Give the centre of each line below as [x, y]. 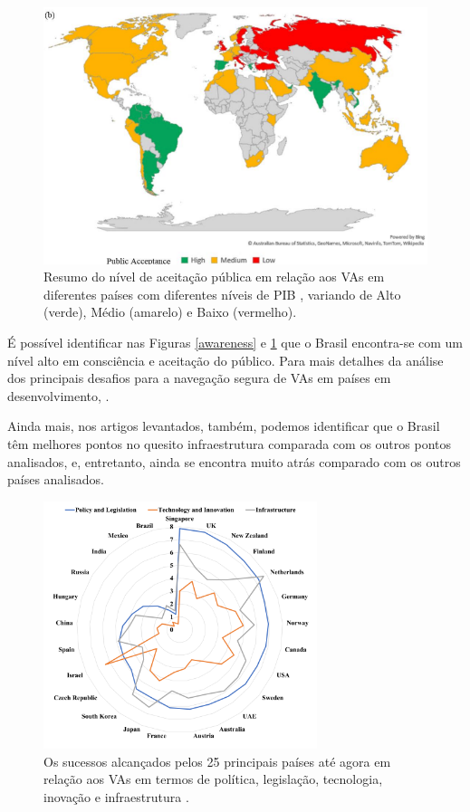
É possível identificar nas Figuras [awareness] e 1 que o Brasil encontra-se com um [235, 342]
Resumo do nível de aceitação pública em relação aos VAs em [214, 277]
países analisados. [56, 479]
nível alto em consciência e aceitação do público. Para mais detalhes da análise [225, 360]
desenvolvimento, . [58, 395]
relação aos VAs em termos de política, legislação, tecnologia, [213, 779]
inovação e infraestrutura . [116, 796]
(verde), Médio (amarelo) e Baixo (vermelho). [170, 312]
